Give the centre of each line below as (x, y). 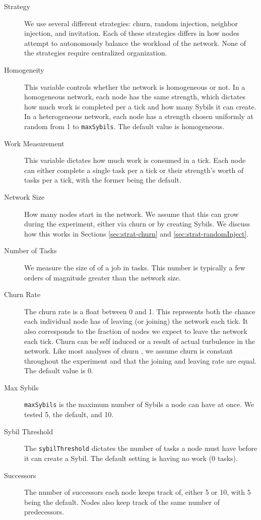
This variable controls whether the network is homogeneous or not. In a (135, 86)
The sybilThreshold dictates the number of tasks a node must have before (141, 448)
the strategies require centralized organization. (96, 53)
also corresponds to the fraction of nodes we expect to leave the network (136, 331)
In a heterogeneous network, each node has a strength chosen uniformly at (139, 116)
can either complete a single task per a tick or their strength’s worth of (134, 170)
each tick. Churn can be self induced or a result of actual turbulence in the (140, 341)
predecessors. (44, 512)
